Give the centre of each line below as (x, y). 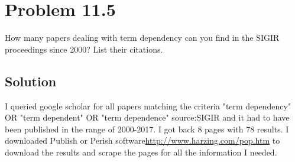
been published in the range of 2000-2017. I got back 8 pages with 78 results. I (147, 129)
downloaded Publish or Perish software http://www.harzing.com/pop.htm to (142, 140)
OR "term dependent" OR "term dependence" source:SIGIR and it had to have (147, 117)
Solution (31, 81)
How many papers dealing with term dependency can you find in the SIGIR (142, 38)
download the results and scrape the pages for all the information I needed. (141, 152)
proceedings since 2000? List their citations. (84, 49)
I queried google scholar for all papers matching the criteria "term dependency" (148, 106)
